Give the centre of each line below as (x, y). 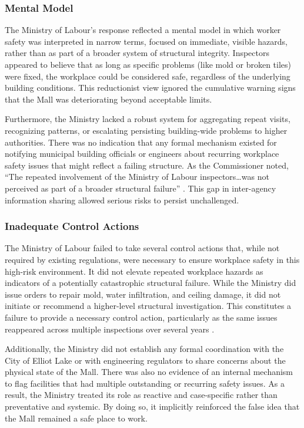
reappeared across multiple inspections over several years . (110, 329)
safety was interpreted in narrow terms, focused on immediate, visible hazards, (146, 41)
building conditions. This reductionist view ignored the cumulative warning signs (150, 88)
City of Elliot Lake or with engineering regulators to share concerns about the (145, 360)
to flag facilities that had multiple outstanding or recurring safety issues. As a (145, 383)
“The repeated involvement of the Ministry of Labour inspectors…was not (137, 177)
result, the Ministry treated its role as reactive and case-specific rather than (141, 395)
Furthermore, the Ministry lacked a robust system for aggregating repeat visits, (148, 119)
